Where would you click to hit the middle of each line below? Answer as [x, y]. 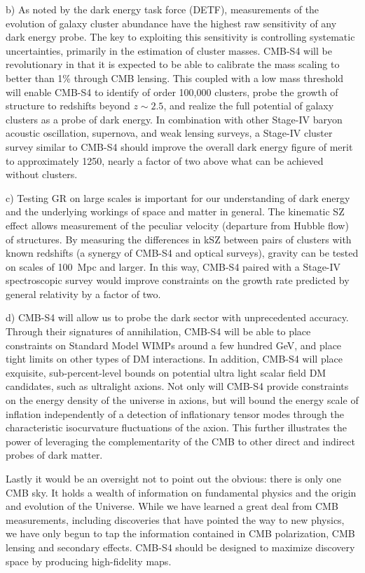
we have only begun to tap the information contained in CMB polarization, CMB [180, 533]
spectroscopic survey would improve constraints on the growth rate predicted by [178, 280]
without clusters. [42, 174]
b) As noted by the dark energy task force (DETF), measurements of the [163, 9]
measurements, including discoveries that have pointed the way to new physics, [175, 519]
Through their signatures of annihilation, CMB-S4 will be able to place [158, 331]
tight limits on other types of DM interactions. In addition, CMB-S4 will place [174, 359]
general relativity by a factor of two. [83, 294]
